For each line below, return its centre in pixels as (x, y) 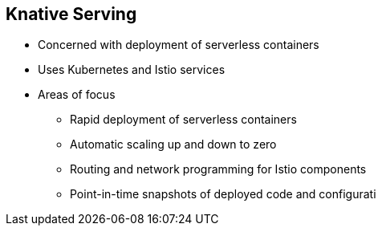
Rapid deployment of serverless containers (183, 120)
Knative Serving (71, 14)
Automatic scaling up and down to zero (173, 144)
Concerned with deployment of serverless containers (179, 45)
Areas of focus (77, 95)
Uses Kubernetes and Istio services (132, 70)
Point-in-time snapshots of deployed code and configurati (223, 194)
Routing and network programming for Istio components (218, 169)
